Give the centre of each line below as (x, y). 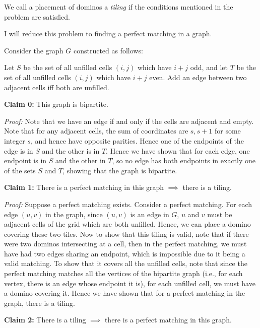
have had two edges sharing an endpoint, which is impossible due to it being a (125, 253)
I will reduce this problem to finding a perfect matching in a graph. (108, 34)
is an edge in (150, 214)
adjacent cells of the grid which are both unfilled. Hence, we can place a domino (127, 224)
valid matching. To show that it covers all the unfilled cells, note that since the (126, 263)
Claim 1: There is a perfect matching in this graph (84, 187)
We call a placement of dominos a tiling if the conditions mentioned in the (119, 7)
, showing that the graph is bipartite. (120, 170)
